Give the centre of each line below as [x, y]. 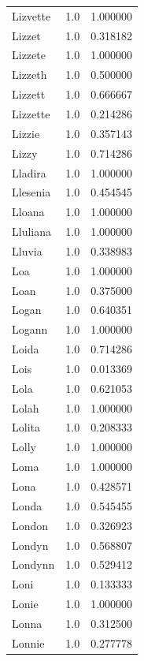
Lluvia [27, 250]
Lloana [28, 212]
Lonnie [28, 642]
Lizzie [26, 133]
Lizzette [31, 113]
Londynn [33, 564]
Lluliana [31, 232]
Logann [30, 329]
